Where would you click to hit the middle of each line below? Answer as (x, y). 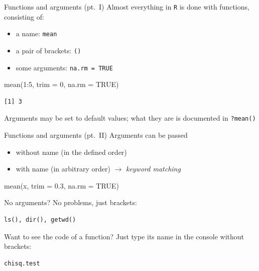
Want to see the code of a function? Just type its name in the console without (124, 236)
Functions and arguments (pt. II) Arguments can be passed (96, 135)
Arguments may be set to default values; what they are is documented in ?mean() (130, 118)
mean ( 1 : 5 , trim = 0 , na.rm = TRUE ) (61, 84)
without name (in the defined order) (71, 152)
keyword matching (153, 169)
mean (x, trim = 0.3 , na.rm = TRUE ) (61, 185)
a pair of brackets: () (48, 50)
